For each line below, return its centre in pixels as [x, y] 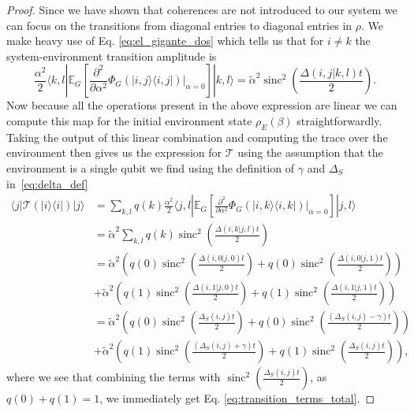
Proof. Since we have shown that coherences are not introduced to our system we [202, 9]
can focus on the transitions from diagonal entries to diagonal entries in [179, 25]
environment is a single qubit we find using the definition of [151, 167]
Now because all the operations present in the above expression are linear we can [202, 105]
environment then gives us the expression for [114, 152]
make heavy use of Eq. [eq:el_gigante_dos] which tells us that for [165, 41]
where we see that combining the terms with [114, 377]
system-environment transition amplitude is [112, 56]
